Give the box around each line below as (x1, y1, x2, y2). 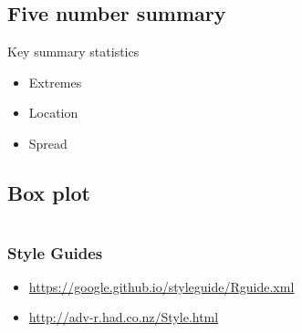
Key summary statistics (7, 42, 140, 61)
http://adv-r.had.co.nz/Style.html (28, 307, 219, 327)
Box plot (7, 178, 90, 206)
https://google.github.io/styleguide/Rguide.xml (28, 276, 295, 296)
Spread (28, 133, 68, 152)
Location (28, 103, 78, 122)
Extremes (28, 72, 82, 91)
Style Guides (7, 241, 103, 264)
